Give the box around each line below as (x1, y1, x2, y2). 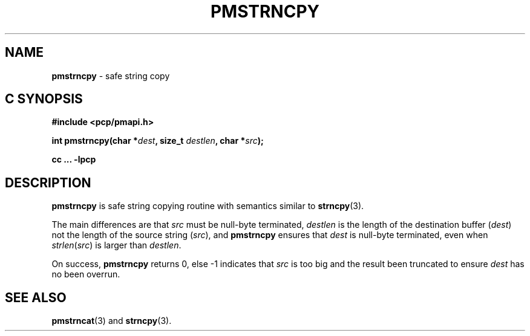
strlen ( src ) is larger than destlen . (51, 240, 182, 251)
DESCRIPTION (5, 175, 91, 190)
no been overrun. (51, 269, 120, 280)
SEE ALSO (5, 289, 67, 305)
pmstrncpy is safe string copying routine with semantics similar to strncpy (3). (51, 201, 364, 212)
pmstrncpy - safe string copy (51, 70, 170, 81)
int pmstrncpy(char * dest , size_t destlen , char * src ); (51, 135, 264, 146)
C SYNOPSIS (5, 91, 83, 107)
